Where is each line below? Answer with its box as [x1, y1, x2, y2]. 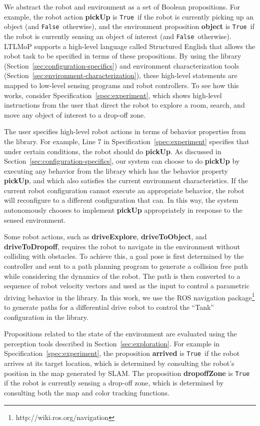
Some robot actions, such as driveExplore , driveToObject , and [4, 231, 207, 242]
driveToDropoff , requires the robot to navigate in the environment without [4, 241, 240, 251]
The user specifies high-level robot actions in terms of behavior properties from [4, 126, 246, 137]
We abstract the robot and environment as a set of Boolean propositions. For [4, 2, 240, 12]
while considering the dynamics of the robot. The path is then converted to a [4, 270, 240, 281]
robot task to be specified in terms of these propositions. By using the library [4, 51, 241, 61]
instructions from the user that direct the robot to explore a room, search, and [4, 100, 245, 110]
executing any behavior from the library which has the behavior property [4, 165, 228, 176]
